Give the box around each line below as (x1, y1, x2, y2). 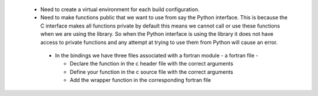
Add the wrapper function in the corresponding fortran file (69, 77, 211, 84)
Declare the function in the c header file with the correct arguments (69, 60, 234, 67)
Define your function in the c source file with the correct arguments (69, 68, 234, 76)
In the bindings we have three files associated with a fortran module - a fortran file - (55, 52, 259, 59)
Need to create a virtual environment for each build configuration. (40, 6, 200, 13)
